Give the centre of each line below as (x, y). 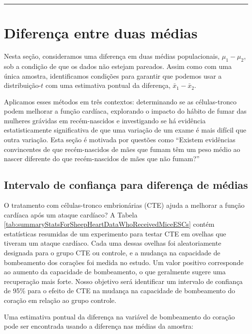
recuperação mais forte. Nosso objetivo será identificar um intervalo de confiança (123, 281)
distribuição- (23, 85)
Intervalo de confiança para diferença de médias (126, 185)
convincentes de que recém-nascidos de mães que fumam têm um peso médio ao (122, 149)
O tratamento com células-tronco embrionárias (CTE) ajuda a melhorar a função (124, 205)
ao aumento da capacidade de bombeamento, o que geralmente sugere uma (115, 272)
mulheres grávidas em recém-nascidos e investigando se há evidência (105, 120)
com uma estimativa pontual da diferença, (108, 85)
